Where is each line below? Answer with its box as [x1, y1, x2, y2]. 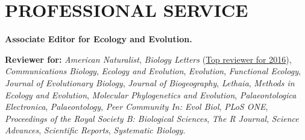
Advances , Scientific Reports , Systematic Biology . [5, 124, 186, 136]
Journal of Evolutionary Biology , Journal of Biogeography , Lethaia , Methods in [5, 76, 295, 89]
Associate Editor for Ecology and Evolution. [5, 33, 192, 45]
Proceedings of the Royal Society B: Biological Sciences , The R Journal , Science [5, 112, 299, 124]
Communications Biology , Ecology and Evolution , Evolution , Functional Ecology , [5, 65, 301, 77]
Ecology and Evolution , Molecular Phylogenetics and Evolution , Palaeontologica [5, 88, 297, 101]
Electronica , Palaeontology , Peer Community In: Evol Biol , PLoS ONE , [5, 100, 268, 113]
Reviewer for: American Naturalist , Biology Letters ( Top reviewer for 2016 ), [5, 52, 292, 65]
